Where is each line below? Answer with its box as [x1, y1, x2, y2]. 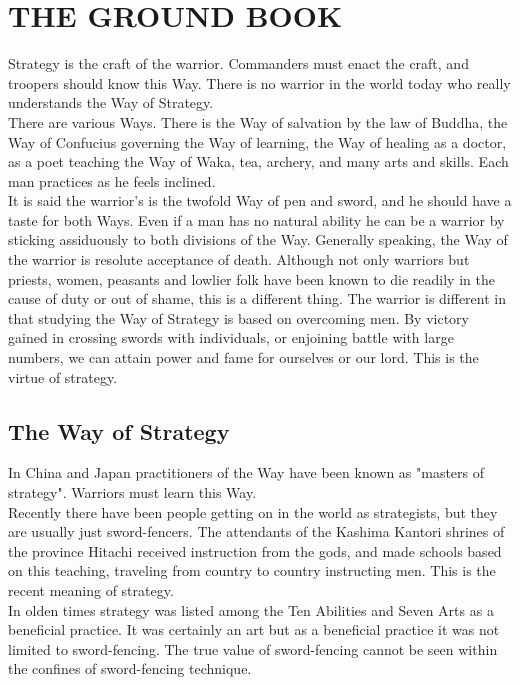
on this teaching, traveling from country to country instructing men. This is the [8, 560, 496, 581]
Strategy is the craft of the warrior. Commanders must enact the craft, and [8, 53, 469, 74]
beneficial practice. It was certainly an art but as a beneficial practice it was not [8, 619, 500, 640]
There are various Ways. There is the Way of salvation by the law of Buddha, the [8, 111, 508, 132]
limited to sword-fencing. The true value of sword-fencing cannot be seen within [8, 638, 498, 659]
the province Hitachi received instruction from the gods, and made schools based [8, 540, 502, 561]
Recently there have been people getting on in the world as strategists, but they [8, 501, 498, 522]
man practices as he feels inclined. [8, 170, 216, 191]
